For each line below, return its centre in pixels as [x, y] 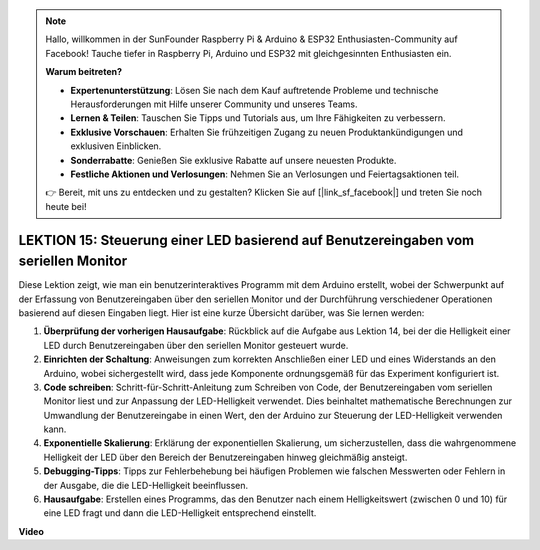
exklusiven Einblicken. [116, 146]
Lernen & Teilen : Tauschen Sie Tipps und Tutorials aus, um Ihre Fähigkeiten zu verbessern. [258, 118]
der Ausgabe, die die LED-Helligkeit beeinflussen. [146, 485]
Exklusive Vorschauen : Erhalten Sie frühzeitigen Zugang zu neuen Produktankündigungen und [267, 132]
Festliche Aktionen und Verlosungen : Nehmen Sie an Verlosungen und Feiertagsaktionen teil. [265, 174]
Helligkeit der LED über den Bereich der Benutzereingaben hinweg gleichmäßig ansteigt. [225, 457]
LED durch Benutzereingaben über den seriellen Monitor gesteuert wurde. [196, 345]
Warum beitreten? [84, 72]
